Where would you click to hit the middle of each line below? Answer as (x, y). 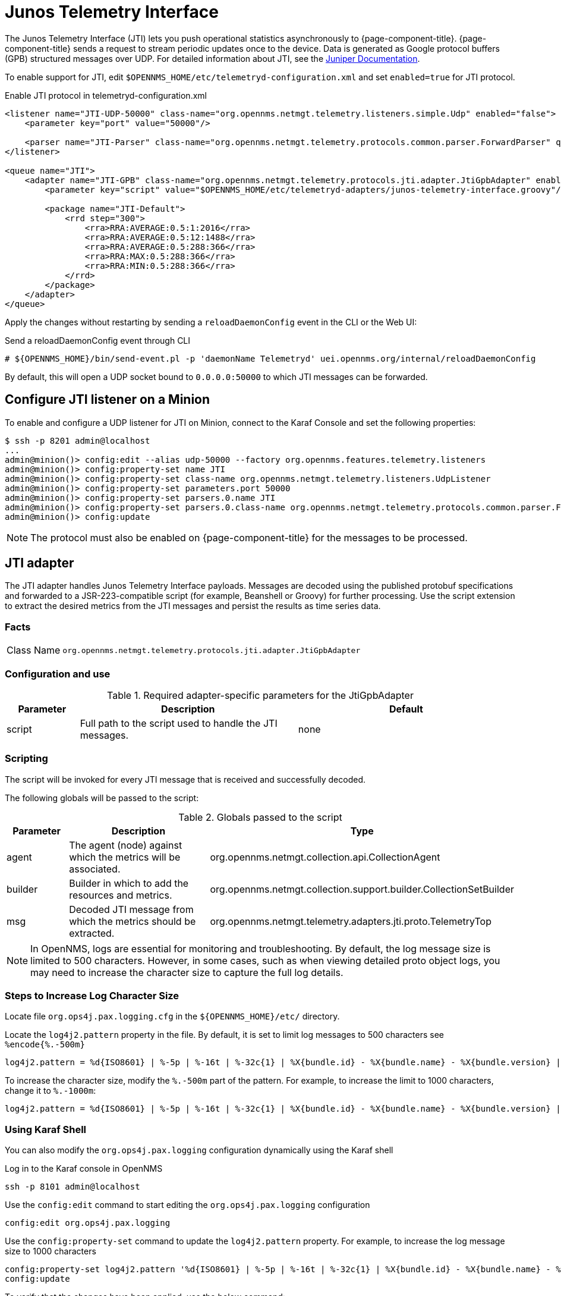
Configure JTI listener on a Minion (108, 400)
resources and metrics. (121, 895)
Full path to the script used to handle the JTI (179, 723)
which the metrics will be (125, 857)
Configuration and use (58, 674)
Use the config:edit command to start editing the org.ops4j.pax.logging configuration (187, 1205)
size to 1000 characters (51, 1251)
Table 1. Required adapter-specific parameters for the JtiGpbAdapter (260, 695)
